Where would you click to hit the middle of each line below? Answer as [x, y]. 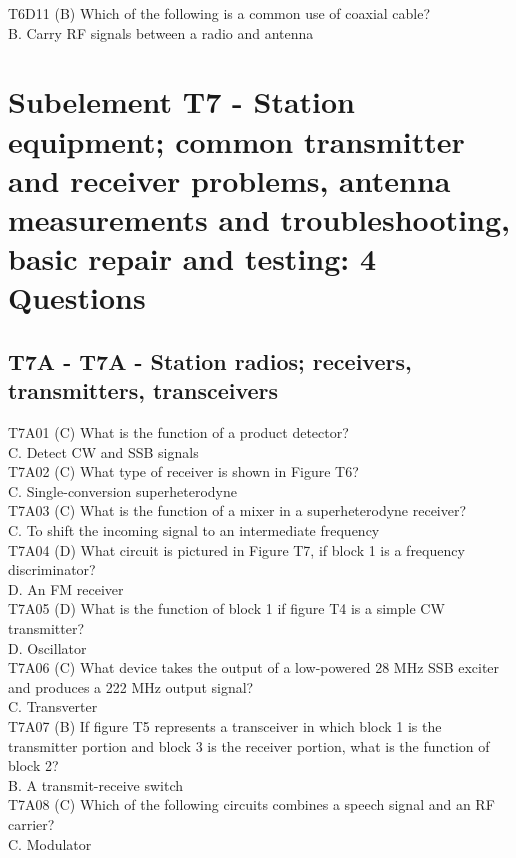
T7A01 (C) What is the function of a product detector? [178, 432]
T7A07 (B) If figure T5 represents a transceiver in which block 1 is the [225, 726]
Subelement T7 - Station [182, 101]
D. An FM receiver [66, 588]
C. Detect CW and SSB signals [103, 451]
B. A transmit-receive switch [95, 784]
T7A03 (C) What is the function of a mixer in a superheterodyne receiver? [237, 510]
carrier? [31, 823]
